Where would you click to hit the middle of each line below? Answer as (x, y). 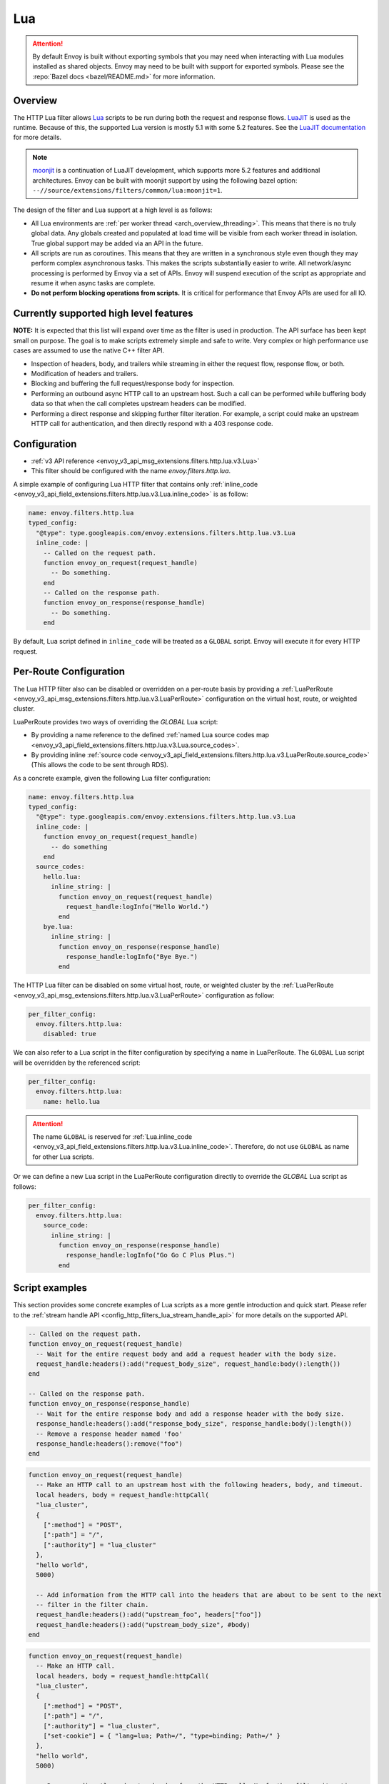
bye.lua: (59, 927)
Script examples (50, 1288)
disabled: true (70, 1034)
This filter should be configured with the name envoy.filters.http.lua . (131, 471)
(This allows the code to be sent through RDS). (100, 765)
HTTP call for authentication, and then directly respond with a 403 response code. (152, 423)
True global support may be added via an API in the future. (117, 243)
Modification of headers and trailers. (85, 373)
